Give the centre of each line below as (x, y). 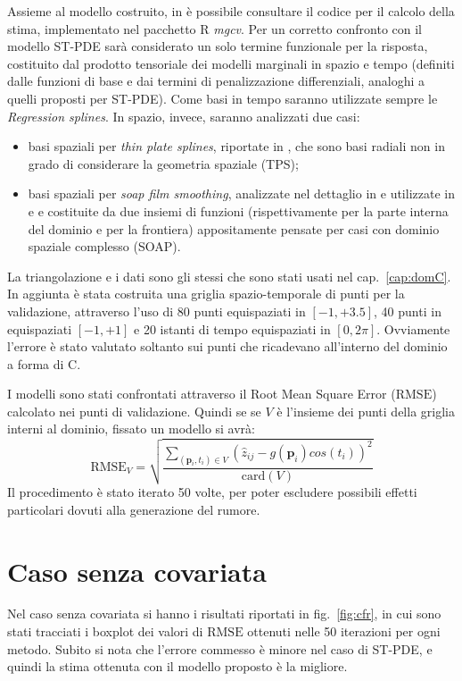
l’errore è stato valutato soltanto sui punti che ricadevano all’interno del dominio (227, 346)
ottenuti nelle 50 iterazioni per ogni (344, 631)
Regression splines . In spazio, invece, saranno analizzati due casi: (184, 116)
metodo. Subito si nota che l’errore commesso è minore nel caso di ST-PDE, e (220, 648)
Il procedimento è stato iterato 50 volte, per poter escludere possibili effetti (212, 492)
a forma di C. (44, 363)
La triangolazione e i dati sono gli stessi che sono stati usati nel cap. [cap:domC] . (229, 276)
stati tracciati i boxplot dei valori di (105, 631)
